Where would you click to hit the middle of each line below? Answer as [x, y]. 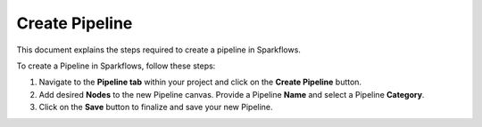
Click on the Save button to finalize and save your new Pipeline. [156, 107]
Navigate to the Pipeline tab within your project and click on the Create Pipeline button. [200, 82]
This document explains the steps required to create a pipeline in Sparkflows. [158, 50]
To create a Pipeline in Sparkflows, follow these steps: [116, 66]
